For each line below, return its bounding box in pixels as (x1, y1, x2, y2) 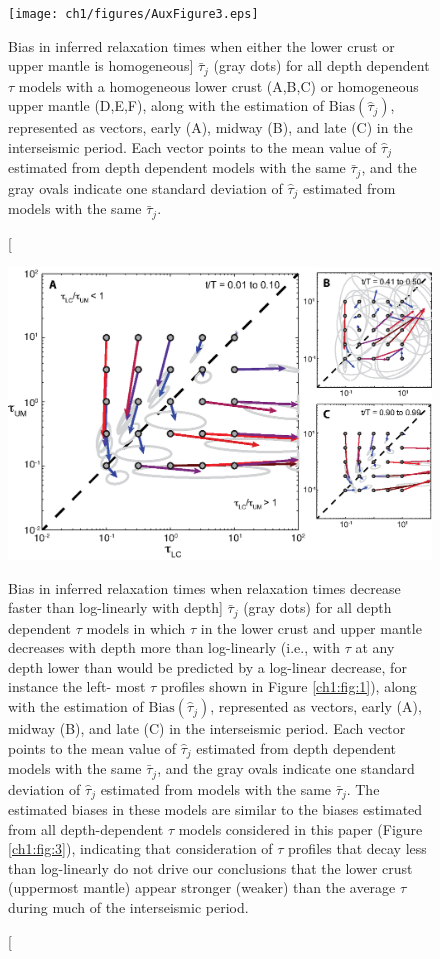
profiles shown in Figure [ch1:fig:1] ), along (160, 676, 417, 697)
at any (355, 637, 395, 658)
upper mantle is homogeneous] (8, 55, 194, 76)
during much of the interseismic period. (8, 896, 249, 917)
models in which (86, 617, 186, 638)
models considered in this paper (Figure (178, 818, 423, 839)
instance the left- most (8, 676, 146, 697)
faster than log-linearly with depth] (8, 597, 223, 618)
